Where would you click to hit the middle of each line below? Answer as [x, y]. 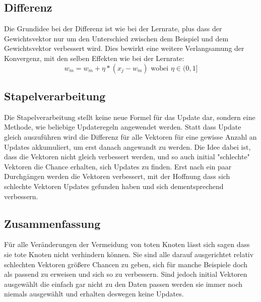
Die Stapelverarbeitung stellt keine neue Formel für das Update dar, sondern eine [130, 117]
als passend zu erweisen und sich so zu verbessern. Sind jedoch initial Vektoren [126, 274]
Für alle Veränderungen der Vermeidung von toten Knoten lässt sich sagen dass [127, 244]
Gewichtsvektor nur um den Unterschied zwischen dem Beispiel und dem [116, 38]
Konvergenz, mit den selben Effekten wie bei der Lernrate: [94, 58]
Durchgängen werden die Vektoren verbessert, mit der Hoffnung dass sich [117, 176]
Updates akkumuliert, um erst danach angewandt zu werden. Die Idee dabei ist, [127, 146]
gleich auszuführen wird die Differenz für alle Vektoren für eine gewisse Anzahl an [130, 136]
